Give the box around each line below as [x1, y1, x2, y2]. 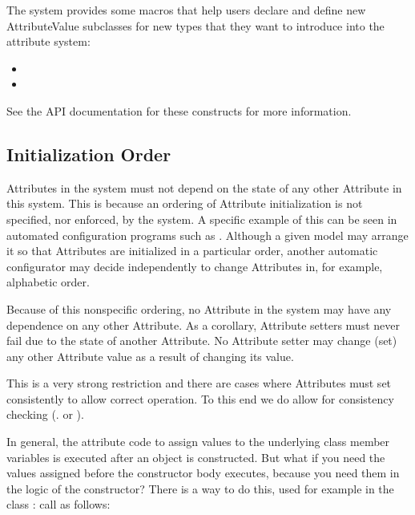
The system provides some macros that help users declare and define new [6, 2, 366, 18]
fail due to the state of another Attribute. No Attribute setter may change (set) [6, 332, 397, 349]
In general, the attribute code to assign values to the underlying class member [6, 433, 390, 450]
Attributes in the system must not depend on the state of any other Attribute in [6, 179, 402, 196]
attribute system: [6, 33, 91, 50]
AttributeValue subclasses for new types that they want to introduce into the [6, 17, 385, 34]
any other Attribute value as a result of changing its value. [6, 347, 294, 364]
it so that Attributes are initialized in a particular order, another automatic [6, 242, 378, 259]
